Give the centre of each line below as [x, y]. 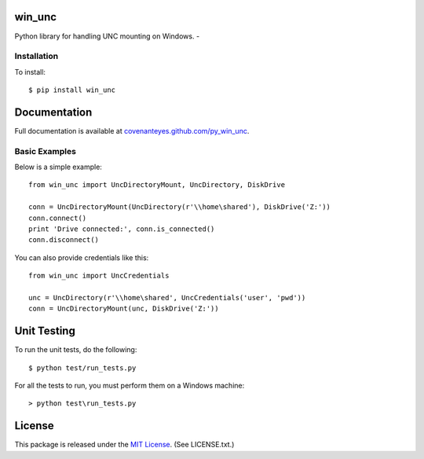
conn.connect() [58, 218]
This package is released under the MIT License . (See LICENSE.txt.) [124, 445]
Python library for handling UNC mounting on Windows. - [107, 36]
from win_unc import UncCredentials [99, 276]
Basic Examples [45, 151]
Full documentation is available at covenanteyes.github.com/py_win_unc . [132, 130]
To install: [30, 72]
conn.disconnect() [64, 240]
